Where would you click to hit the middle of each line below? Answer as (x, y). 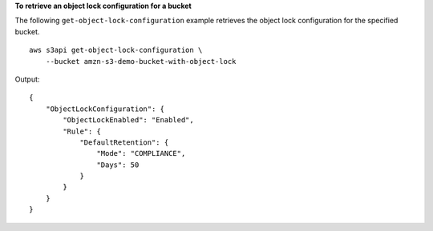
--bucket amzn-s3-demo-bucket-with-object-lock (141, 61)
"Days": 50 (118, 165)
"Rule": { (82, 131)
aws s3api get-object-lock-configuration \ (116, 50)
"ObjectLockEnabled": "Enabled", (128, 120)
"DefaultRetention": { (124, 142)
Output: (27, 79)
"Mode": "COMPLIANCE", (141, 153)
